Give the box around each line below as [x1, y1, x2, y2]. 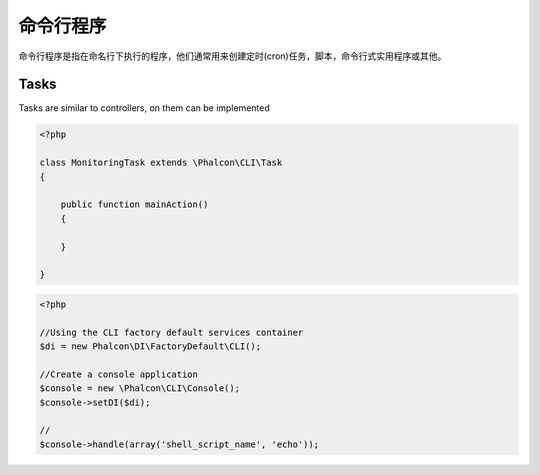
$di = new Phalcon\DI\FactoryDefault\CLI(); [39, 341, 262, 352]
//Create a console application [39, 368, 199, 380]
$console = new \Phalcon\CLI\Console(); [39, 383, 240, 394]
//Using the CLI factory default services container [39, 326, 304, 338]
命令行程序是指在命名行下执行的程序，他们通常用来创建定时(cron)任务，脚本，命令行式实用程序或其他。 [18, 50, 447, 62]
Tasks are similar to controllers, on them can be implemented [18, 102, 270, 114]
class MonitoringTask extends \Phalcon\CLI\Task [39, 157, 283, 169]
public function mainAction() [60, 199, 209, 210]
